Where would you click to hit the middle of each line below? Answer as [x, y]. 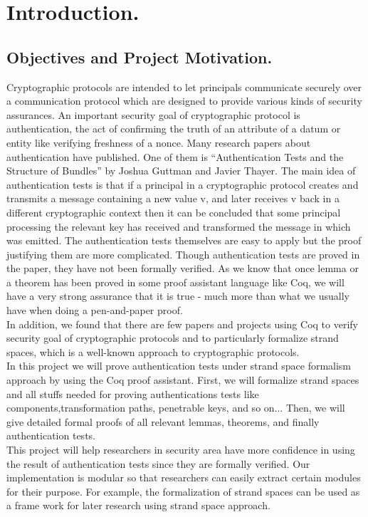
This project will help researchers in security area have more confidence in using [181, 450]
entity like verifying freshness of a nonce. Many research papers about [159, 142]
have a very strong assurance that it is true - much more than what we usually [178, 296]
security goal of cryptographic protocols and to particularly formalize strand [173, 338]
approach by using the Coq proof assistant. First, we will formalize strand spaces [183, 380]
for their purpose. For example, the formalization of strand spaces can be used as [183, 491]
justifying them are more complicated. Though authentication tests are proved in [183, 254]
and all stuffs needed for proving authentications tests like [133, 393]
